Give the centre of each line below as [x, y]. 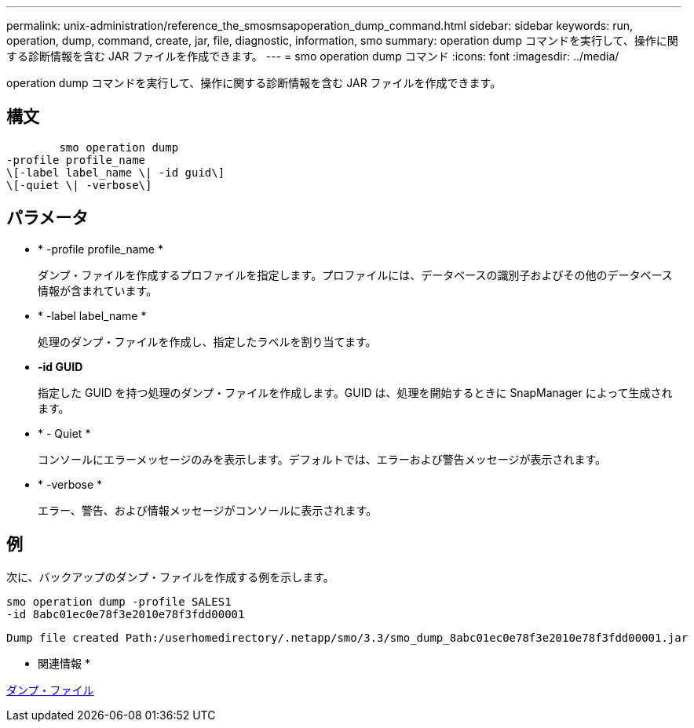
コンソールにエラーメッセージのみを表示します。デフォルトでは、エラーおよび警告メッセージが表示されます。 [322, 459]
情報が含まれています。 [98, 290]
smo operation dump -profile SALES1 [119, 601]
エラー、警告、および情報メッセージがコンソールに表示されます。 [208, 510]
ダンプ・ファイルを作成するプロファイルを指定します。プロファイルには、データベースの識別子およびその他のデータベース [355, 275]
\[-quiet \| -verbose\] [79, 185]
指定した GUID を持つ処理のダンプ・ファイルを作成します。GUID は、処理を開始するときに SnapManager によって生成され [355, 392]
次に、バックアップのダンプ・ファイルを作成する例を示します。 [170, 577]
